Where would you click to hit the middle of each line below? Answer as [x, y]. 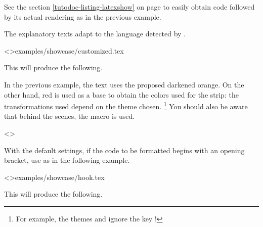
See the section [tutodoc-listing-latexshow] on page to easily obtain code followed [129, 7]
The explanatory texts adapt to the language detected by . [95, 34]
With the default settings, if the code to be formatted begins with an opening [124, 150]
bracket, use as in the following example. [67, 160]
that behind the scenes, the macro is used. [70, 116]
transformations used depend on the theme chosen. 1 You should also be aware [126, 105]
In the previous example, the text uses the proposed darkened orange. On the [124, 84]
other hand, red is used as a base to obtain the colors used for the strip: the [121, 94]
